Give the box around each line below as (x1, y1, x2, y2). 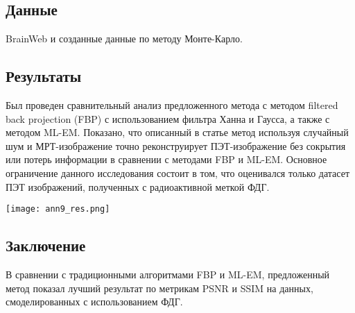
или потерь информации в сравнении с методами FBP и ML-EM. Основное (6, 152, 327, 167)
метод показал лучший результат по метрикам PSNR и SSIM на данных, (6, 280, 313, 295)
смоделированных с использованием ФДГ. (6, 294, 183, 309)
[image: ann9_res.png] (6, 204, 110, 214)
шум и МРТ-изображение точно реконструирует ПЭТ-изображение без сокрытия (6, 138, 346, 153)
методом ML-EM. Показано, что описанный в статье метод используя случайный (6, 125, 349, 139)
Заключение (6, 235, 86, 256)
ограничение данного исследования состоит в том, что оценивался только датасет (6, 165, 350, 180)
